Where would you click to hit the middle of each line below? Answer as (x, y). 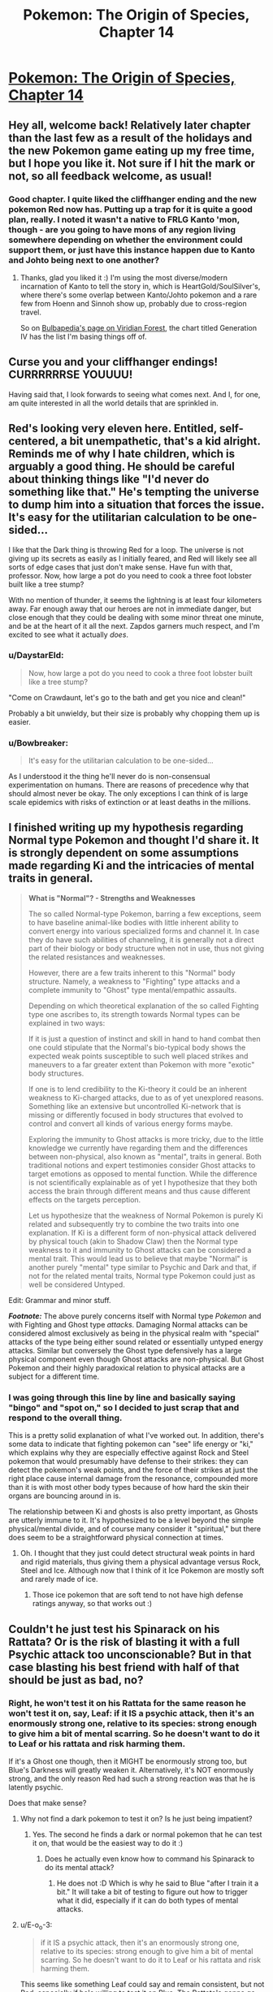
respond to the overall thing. (65, 1418)
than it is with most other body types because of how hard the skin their (129, 1488)
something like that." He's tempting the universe (134, 492)
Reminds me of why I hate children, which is (122, 454)
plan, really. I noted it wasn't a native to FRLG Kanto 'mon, (124, 219)
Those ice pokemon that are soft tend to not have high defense (138, 1595)
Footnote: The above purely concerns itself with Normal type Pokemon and (135, 1316)
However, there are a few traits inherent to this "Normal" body (132, 972)
